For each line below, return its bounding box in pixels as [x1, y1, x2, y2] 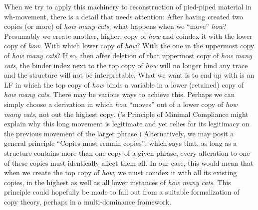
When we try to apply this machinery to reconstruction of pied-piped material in [4, 1, 252, 11]
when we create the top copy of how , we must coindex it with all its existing [4, 167, 237, 178]
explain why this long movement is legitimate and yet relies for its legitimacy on [4, 118, 250, 129]
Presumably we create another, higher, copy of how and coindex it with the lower [4, 30, 253, 41]
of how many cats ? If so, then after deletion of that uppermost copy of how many [4, 50, 252, 60]
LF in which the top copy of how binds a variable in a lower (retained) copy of [4, 79, 244, 90]
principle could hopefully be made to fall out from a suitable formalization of [4, 187, 240, 197]
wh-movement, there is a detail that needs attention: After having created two [4, 11, 243, 21]
